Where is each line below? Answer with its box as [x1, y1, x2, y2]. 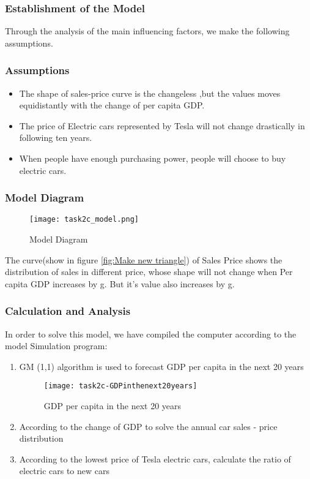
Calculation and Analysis [5, 303, 131, 319]
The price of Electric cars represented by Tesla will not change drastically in [19, 119, 305, 132]
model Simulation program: [5, 339, 108, 352]
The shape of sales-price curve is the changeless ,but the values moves [19, 86, 281, 99]
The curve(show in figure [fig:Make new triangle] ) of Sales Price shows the [5, 253, 282, 266]
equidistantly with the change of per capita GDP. [19, 99, 205, 111]
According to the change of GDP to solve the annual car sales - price [19, 420, 278, 432]
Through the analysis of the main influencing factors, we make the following [5, 25, 290, 37]
